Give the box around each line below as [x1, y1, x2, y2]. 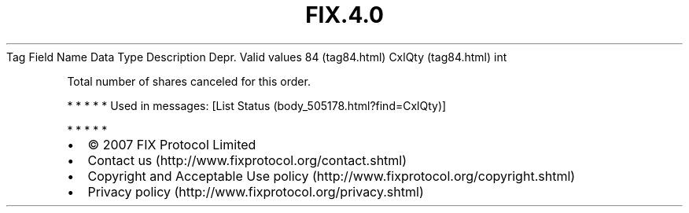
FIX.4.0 [305, 2, 384, 28]
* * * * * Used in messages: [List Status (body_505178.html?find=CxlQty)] [67, 98, 447, 112]
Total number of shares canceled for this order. [67, 74, 311, 88]
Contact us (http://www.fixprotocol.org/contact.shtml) [87, 152, 407, 168]
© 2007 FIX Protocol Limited [87, 136, 256, 152]
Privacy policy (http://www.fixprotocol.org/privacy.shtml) [87, 183, 424, 200]
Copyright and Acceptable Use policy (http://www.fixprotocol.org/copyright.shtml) [87, 167, 576, 184]
